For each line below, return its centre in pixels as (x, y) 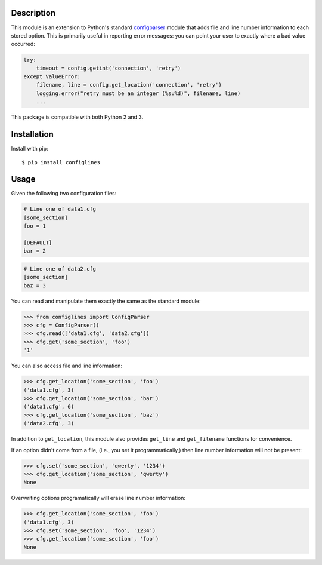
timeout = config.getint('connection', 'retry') (109, 68)
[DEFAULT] (38, 242)
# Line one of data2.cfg (60, 268)
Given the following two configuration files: (64, 194)
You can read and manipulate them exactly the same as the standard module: (106, 301)
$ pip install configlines (61, 162)
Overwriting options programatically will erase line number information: (98, 498)
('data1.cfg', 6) (49, 407)
